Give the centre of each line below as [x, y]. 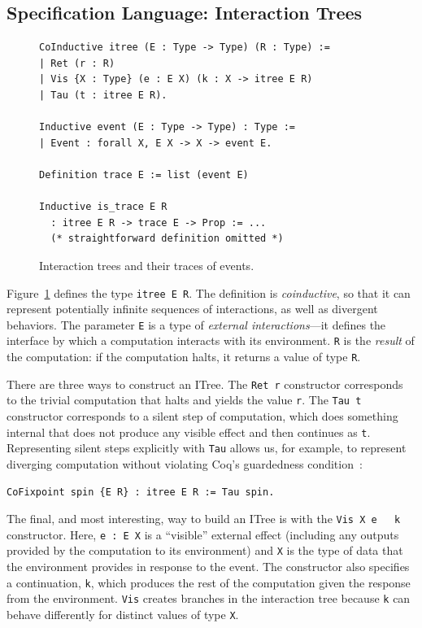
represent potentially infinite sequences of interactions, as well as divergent [192, 309]
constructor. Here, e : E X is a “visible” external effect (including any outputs [203, 534]
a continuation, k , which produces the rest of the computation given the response [209, 582]
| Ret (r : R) [77, 63]
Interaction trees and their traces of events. [147, 265]
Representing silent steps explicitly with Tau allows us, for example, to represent [207, 448]
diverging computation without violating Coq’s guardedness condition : [185, 463]
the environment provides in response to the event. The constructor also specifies [208, 567]
